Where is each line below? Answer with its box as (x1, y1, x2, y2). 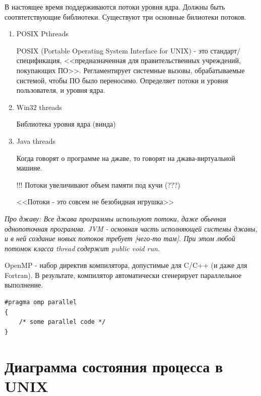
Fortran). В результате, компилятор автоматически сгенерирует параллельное (5, 269, 242, 280)
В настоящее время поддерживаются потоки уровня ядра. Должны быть (5, 2, 225, 12)
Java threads (16, 135, 56, 146)
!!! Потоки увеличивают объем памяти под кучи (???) (16, 179, 180, 190)
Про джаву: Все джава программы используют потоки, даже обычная (5, 213, 226, 223)
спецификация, (16, 55, 62, 66)
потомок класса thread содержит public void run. (5, 243, 160, 253)
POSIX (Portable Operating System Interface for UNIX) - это (16, 45, 208, 55)
